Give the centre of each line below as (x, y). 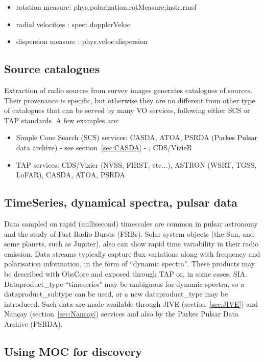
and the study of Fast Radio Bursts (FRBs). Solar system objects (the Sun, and (129, 233)
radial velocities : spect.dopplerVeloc (73, 24)
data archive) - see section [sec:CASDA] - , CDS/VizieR (104, 147)
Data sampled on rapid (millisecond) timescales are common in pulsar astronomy (131, 223)
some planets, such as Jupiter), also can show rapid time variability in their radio (131, 244)
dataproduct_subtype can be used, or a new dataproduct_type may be (116, 294)
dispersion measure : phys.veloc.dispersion (82, 41)
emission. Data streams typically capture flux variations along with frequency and (132, 253)
